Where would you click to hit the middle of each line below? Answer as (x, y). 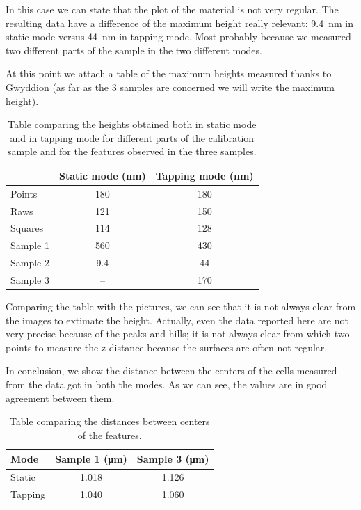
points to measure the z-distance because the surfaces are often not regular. (167, 347)
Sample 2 (30, 263)
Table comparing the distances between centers (110, 421)
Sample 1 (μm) (91, 459)
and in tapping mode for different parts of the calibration (132, 137)
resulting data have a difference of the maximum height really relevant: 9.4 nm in (179, 23)
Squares (27, 228)
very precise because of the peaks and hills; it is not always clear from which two (178, 334)
